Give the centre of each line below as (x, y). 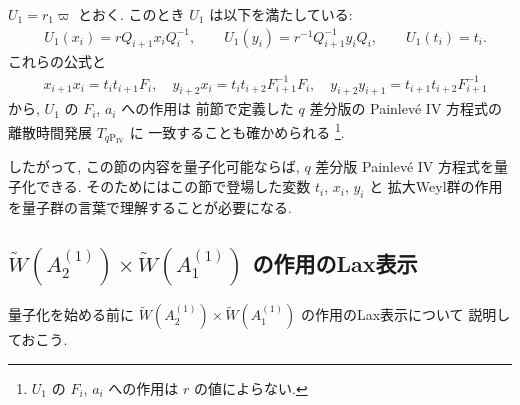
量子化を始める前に (71, 314)
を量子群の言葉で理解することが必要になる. (150, 206)
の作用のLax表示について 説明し (405, 314)
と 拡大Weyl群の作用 (436, 186)
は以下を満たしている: (281, 14)
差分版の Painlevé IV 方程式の (406, 108)
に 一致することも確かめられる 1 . (237, 130)
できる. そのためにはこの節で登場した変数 (173, 186)
